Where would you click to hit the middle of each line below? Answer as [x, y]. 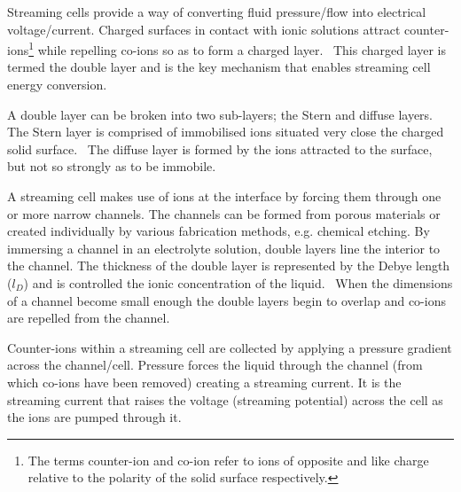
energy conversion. [57, 85]
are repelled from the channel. [89, 318]
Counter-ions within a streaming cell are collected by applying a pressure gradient [230, 347]
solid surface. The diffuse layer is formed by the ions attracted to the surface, [220, 148]
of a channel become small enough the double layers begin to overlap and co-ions [227, 300]
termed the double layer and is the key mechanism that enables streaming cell [219, 67]
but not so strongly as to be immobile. [112, 166]
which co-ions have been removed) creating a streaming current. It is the [204, 382]
